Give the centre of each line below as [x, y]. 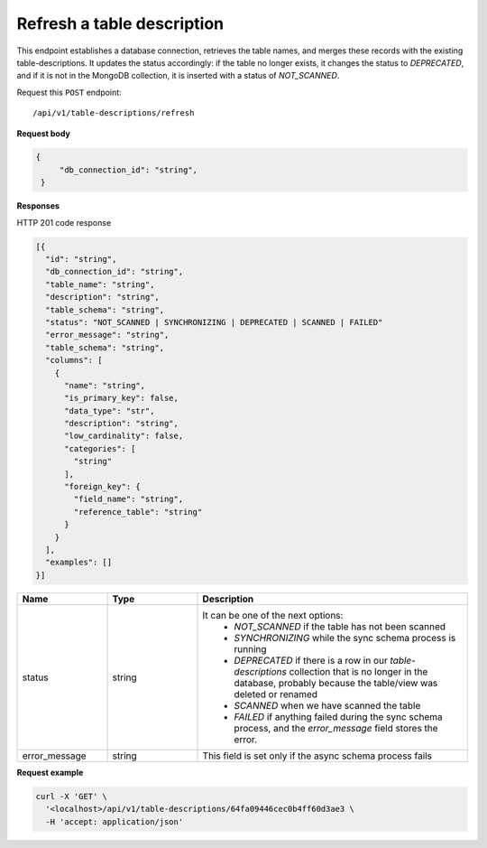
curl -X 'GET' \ [72, 796]
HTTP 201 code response [64, 222]
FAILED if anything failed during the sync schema [338, 716]
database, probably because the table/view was [336, 683]
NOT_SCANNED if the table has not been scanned [340, 626]
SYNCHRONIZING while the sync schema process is [345, 638]
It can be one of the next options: [273, 615]
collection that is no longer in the [358, 671]
